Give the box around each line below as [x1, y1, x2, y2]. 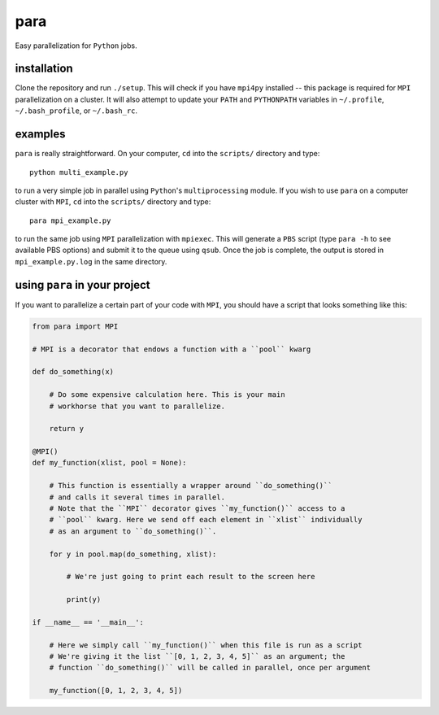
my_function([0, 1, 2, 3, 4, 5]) [49, 686, 183, 695]
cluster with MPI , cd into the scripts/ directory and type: [15, 197, 211, 207]
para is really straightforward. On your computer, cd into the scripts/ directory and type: [15, 149, 320, 159]
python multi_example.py [29, 168, 128, 177]
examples [15, 127, 66, 142]
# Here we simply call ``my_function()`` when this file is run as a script [49, 640, 363, 650]
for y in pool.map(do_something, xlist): [49, 549, 217, 559]
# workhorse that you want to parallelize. [49, 401, 225, 411]
